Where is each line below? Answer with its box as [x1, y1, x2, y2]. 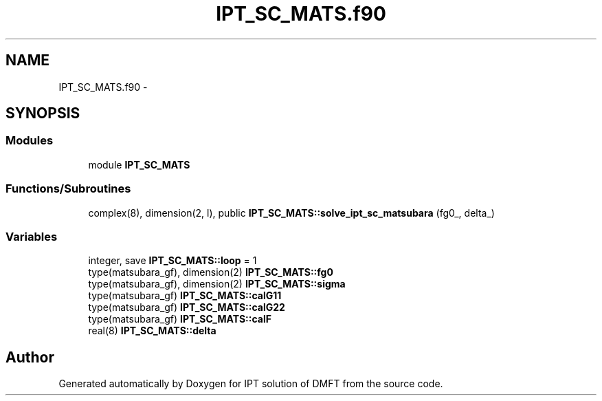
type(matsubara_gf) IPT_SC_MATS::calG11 [88, 290, 282, 302]
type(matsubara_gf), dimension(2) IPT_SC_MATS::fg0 [88, 266, 333, 279]
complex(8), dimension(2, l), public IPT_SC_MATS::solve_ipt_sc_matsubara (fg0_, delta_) [88, 206, 495, 219]
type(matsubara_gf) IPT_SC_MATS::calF [88, 313, 271, 325]
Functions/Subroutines [5, 182, 131, 196]
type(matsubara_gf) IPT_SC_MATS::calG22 [88, 301, 285, 314]
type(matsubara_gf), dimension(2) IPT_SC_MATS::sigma [88, 278, 346, 290]
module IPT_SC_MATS [88, 158, 190, 171]
